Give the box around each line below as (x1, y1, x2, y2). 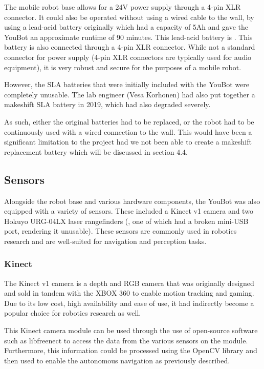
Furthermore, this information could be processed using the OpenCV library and (4, 345, 257, 356)
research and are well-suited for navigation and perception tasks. (4, 235, 207, 246)
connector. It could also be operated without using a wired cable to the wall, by (4, 11, 254, 22)
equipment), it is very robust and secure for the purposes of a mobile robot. (4, 61, 241, 72)
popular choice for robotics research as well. (4, 307, 141, 318)
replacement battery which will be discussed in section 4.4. (4, 146, 188, 157)
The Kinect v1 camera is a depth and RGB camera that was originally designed (4, 277, 254, 288)
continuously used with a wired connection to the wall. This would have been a (4, 126, 252, 137)
